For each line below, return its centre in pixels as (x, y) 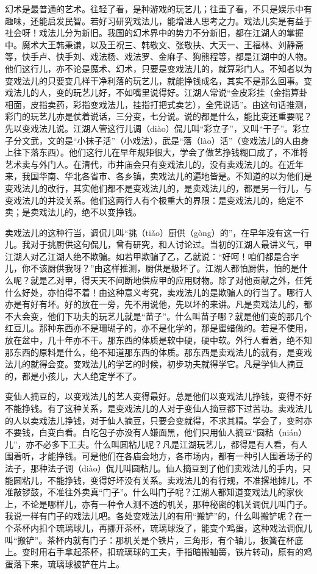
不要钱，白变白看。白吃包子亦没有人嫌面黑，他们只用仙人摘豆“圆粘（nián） (156, 432)
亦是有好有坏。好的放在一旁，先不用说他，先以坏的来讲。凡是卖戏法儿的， (154, 304)
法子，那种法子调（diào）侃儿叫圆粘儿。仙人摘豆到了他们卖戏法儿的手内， (154, 468)
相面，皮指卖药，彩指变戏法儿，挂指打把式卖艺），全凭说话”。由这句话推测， (158, 104)
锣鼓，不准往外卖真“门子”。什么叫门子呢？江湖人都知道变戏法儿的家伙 (162, 492)
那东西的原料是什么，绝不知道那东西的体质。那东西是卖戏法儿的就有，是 (150, 352)
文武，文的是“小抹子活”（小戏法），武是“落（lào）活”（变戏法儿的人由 (161, 140)
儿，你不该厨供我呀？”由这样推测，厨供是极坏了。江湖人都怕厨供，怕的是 (152, 268)
